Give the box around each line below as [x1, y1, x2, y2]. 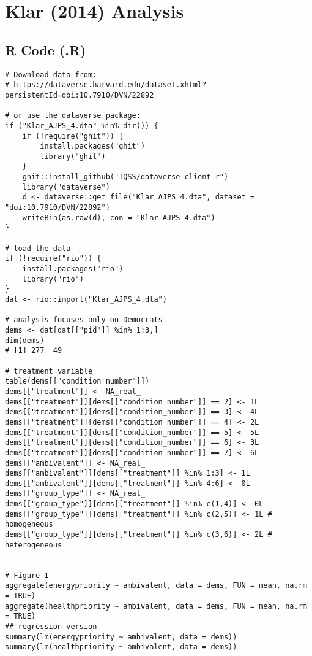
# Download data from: [5, 70, 97, 79]
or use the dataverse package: [13, 111, 141, 120]
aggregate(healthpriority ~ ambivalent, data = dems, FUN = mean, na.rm [5, 601, 307, 611]
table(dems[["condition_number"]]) [5, 377, 150, 386]
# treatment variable [5, 366, 93, 376]
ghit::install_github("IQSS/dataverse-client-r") [22, 172, 229, 182]
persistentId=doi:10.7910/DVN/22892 [5, 90, 154, 99]
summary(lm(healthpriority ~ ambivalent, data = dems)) [5, 642, 237, 652]
